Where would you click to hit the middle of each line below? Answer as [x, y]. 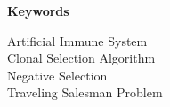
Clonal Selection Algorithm [81, 58]
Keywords [38, 11]
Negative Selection [57, 75]
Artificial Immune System [77, 40]
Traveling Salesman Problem [85, 92]
